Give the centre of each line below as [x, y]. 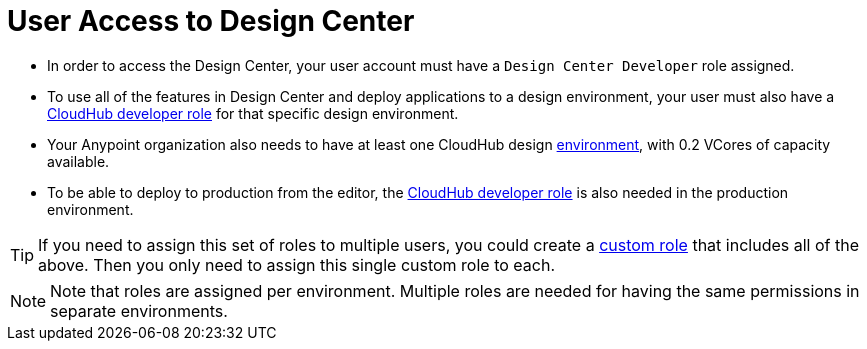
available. [78, 161]
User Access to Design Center [211, 21]
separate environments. [139, 310]
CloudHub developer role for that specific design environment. [253, 113]
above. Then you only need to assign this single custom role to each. [297, 264]
